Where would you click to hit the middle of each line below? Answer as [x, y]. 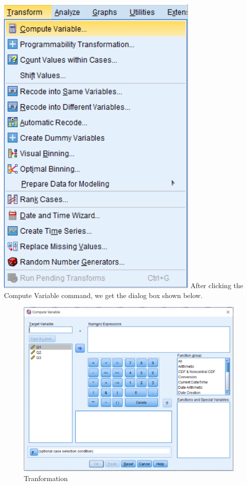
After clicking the [217, 285]
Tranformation [46, 478]
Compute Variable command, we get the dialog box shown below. [103, 295]
